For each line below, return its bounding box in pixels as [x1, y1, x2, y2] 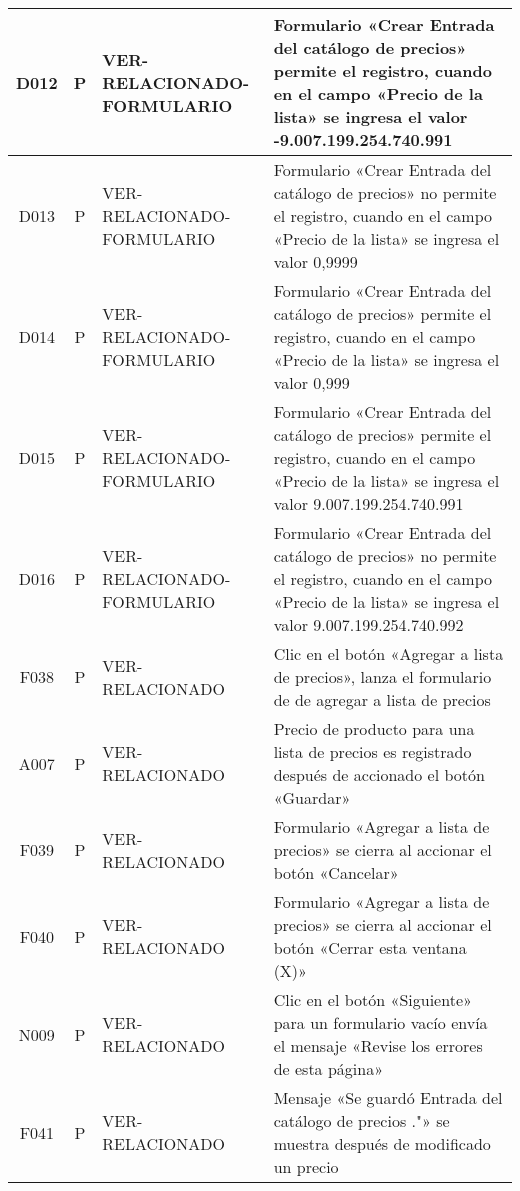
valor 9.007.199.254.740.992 [273, 613, 464, 636]
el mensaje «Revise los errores [273, 1034, 483, 1057]
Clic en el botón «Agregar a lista [273, 642, 504, 665]
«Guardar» [273, 786, 351, 809]
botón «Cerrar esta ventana [273, 936, 467, 959]
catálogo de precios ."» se [273, 1109, 450, 1132]
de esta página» [273, 1057, 384, 1080]
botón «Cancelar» [273, 861, 399, 884]
